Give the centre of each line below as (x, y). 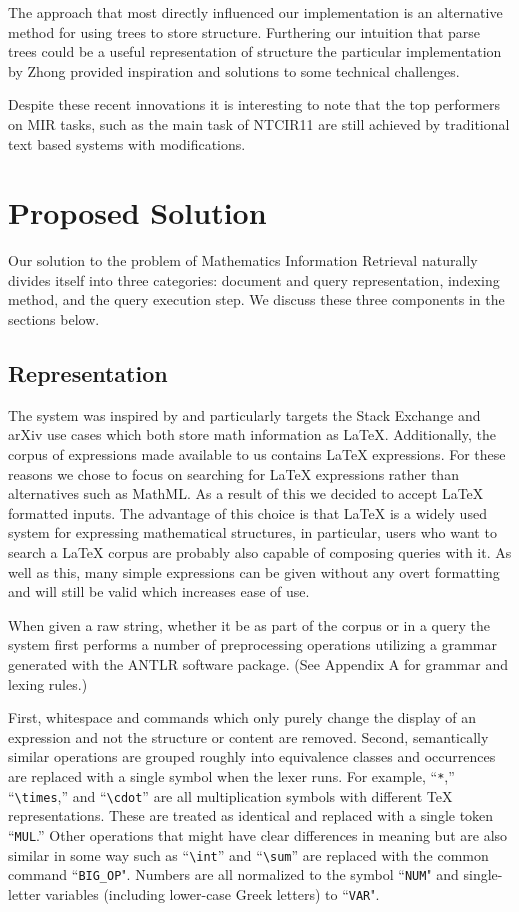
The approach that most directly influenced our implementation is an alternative (255, 12)
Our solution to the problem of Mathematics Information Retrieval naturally (243, 260)
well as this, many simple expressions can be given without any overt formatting (254, 571)
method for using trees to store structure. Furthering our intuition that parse (244, 31)
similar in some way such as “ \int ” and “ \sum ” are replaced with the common (248, 854)
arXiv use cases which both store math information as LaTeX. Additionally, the (252, 434)
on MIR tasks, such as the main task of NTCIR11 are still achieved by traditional (259, 123)
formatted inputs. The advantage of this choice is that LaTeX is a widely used (247, 512)
